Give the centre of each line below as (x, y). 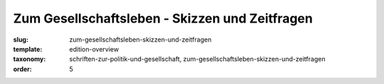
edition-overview (94, 49)
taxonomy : (30, 59)
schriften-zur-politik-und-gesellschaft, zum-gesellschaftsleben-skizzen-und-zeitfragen (197, 59)
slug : (21, 40)
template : (28, 49)
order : (22, 69)
